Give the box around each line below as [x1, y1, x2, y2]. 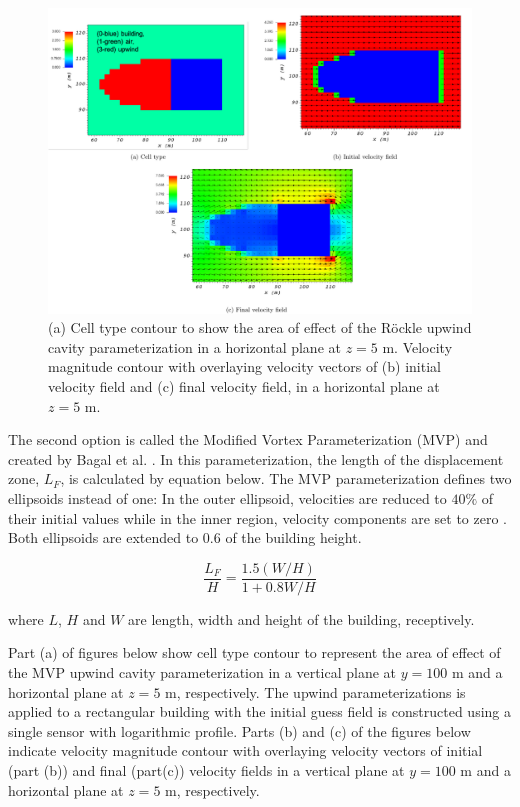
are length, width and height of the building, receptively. [128, 608, 475, 629]
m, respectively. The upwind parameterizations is [165, 681, 466, 702]
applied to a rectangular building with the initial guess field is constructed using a [8, 701, 511, 722]
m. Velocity [382, 336, 453, 357]
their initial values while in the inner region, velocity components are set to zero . [8, 507, 507, 528]
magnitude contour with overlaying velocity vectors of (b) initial [48, 356, 441, 377]
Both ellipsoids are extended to [8, 527, 199, 548]
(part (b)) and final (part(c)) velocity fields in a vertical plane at [8, 759, 405, 780]
